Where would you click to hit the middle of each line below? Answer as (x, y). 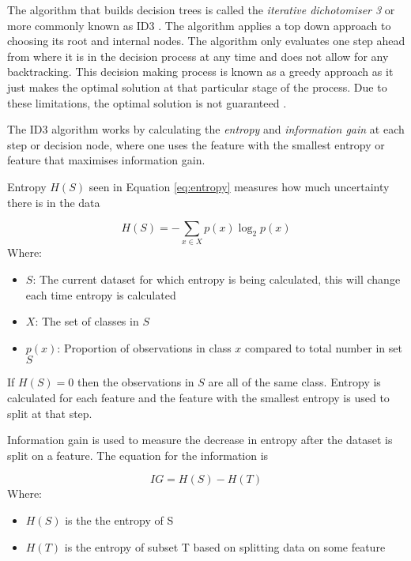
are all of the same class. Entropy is (294, 382)
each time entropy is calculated (101, 294)
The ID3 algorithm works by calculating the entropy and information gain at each (206, 129)
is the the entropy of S (119, 520)
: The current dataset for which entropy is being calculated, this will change (217, 279)
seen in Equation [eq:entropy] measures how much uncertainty (239, 186)
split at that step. (50, 413)
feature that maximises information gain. (106, 160)
